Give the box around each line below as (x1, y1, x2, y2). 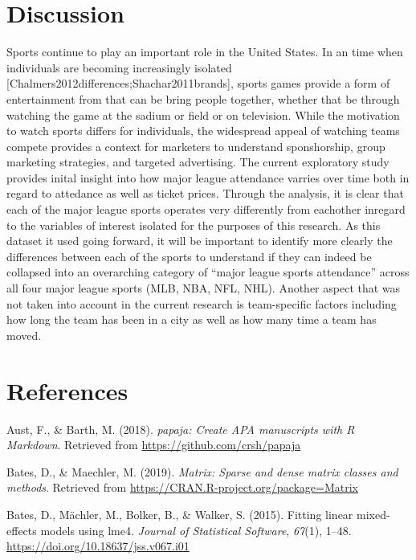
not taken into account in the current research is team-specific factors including (6, 295, 397, 312)
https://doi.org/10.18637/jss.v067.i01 (6, 538, 190, 554)
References (6, 374, 128, 407)
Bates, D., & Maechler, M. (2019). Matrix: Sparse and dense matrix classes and (6, 463, 398, 480)
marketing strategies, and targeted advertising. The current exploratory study (6, 153, 389, 170)
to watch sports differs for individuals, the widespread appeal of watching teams (6, 122, 400, 139)
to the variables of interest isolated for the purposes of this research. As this (6, 216, 381, 233)
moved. (6, 326, 42, 343)
